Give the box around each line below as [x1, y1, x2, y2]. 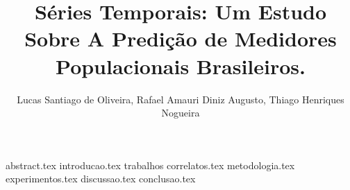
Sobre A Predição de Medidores [24, 24, 337, 53]
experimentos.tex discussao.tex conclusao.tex [6, 171, 196, 186]
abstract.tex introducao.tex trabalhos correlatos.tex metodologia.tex [6, 157, 295, 172]
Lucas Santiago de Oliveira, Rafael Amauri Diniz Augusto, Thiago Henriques [17, 92, 344, 106]
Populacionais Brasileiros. [56, 51, 306, 80]
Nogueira [161, 105, 200, 120]
